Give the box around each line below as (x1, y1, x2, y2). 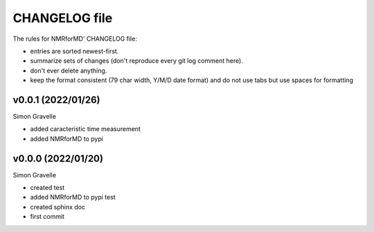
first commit (30, 213, 65, 221)
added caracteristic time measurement (30, 125, 141, 133)
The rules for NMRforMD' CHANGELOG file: (12, 35, 138, 43)
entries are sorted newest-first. (30, 47, 119, 55)
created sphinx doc (30, 202, 86, 211)
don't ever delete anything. (30, 66, 107, 75)
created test (30, 184, 65, 192)
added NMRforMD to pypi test (30, 193, 116, 202)
